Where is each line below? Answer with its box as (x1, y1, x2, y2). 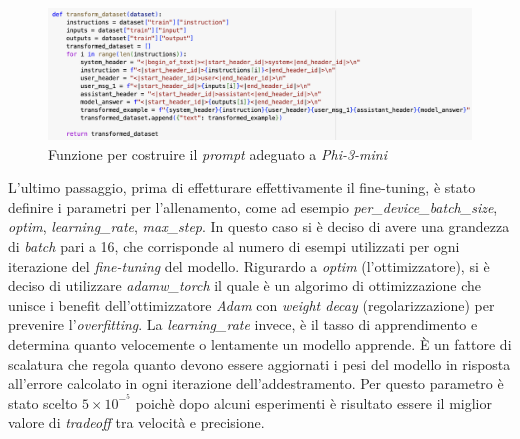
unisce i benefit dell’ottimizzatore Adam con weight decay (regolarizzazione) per (8, 294, 495, 315)
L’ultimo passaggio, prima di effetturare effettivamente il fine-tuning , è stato (8, 177, 476, 198)
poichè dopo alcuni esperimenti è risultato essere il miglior (135, 392, 492, 413)
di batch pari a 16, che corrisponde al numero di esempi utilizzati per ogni (8, 236, 460, 257)
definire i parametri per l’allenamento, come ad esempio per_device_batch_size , (8, 196, 498, 217)
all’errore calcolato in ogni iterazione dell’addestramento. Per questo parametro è (8, 373, 504, 394)
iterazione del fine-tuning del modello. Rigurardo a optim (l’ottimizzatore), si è (8, 255, 490, 276)
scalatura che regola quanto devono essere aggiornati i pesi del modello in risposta (8, 353, 511, 374)
